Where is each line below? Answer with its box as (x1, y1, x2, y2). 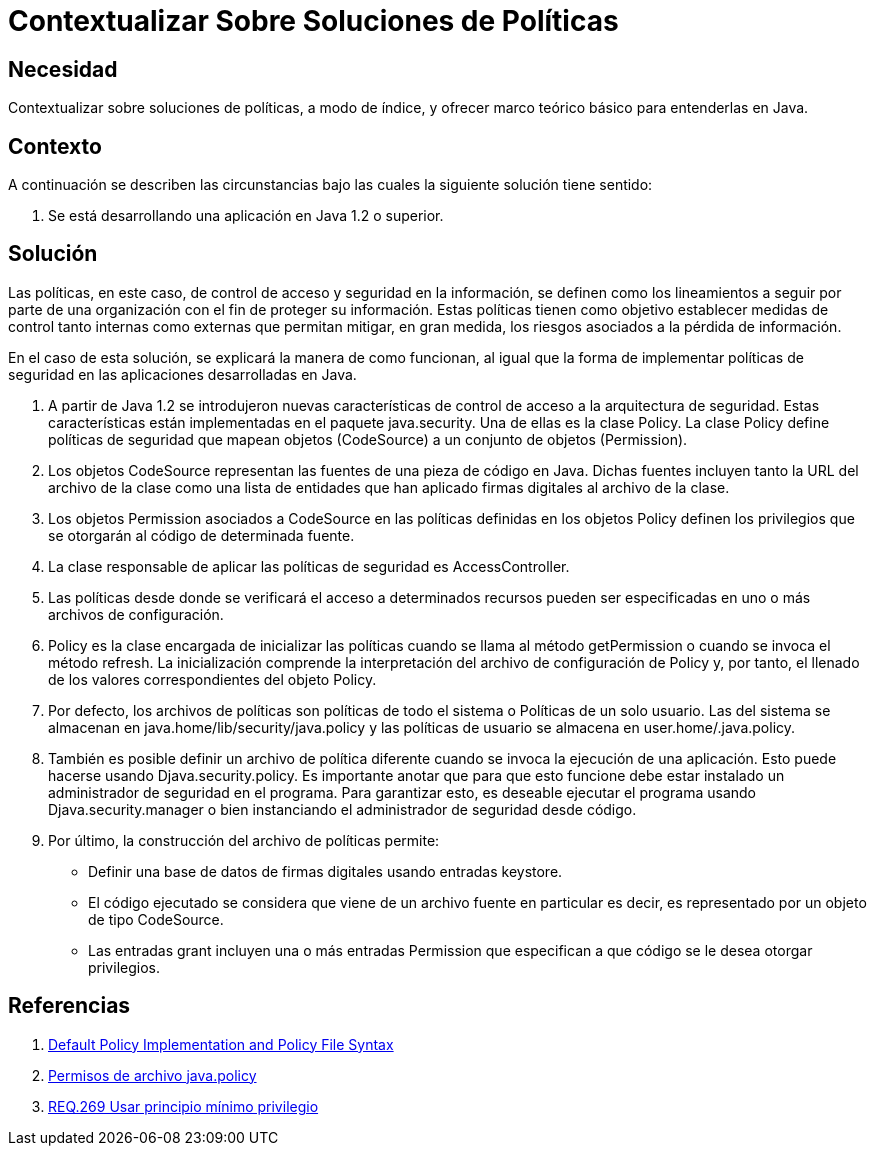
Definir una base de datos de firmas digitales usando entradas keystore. (88, 862, 563, 880)
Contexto (8, 133, 102, 159)
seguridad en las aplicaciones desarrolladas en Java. (8, 365, 357, 383)
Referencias (8, 993, 131, 1019)
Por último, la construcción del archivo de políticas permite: (48, 831, 440, 849)
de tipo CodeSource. (88, 910, 224, 928)
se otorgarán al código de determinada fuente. (48, 526, 355, 544)
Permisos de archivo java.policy (48, 1066, 257, 1084)
